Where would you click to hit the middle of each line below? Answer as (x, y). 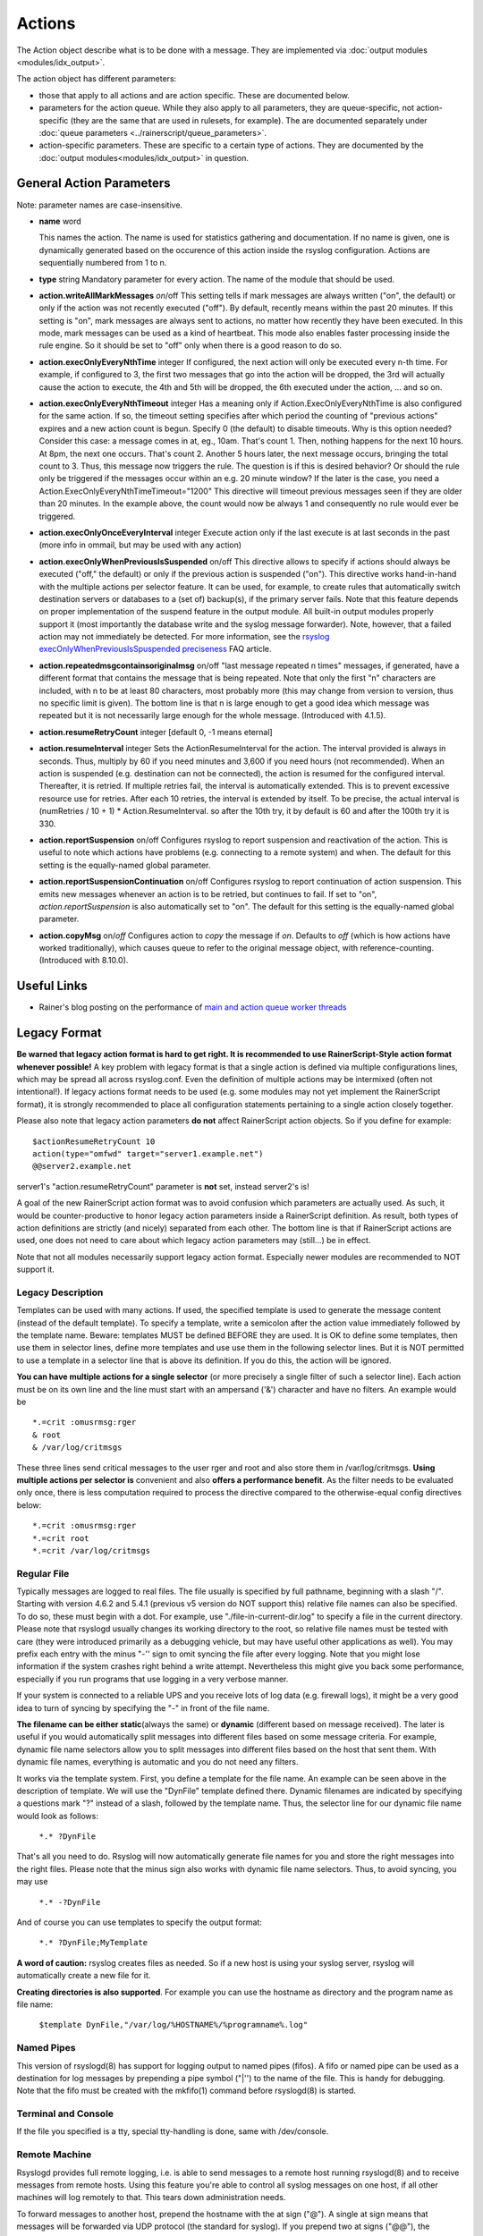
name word (60, 221)
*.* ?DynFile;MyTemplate (93, 1943)
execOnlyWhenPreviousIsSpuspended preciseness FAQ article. (155, 649)
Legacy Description (60, 1292)
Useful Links (52, 986)
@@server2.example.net (82, 1166)
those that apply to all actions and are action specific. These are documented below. (195, 95)
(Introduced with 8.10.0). (84, 961)
